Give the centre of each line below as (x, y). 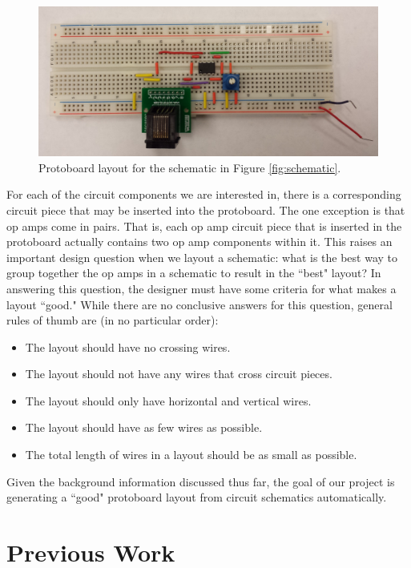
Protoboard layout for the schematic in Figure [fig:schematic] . (190, 167)
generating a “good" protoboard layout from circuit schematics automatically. (197, 497)
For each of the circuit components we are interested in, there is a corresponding (204, 194)
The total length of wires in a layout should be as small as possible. (191, 455)
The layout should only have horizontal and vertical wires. (168, 400)
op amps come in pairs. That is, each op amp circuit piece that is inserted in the (204, 226)
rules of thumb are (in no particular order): (113, 320)
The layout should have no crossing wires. (128, 346)
